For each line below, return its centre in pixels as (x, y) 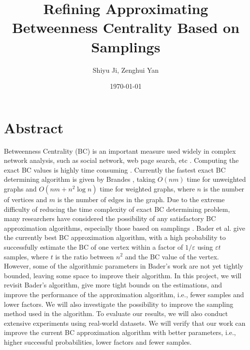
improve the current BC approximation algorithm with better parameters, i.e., (120, 332)
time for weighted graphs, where (147, 189)
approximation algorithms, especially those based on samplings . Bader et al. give (125, 228)
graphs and (20, 189)
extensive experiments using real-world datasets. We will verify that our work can (125, 323)
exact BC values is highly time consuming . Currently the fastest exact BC (115, 169)
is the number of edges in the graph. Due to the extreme (141, 199)
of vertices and (26, 199)
